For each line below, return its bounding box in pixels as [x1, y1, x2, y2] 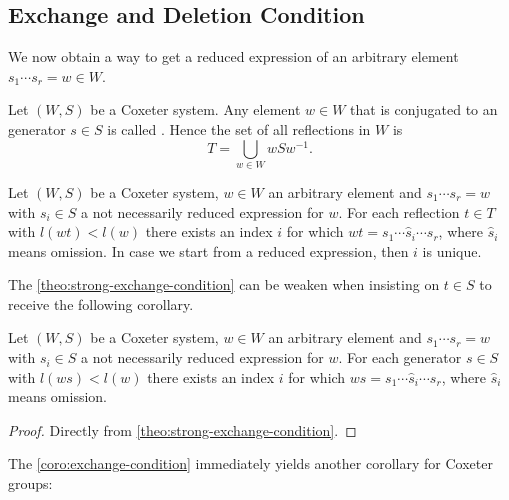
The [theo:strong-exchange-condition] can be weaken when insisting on [8, 274, 440, 295]
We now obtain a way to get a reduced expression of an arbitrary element [8, 46, 459, 67]
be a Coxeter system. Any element [90, 99, 301, 120]
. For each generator [338, 347, 462, 368]
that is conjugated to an [350, 99, 498, 120]
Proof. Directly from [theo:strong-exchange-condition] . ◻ [8, 419, 357, 440]
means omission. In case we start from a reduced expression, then [8, 240, 409, 261]
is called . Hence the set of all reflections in [107, 118, 371, 139]
